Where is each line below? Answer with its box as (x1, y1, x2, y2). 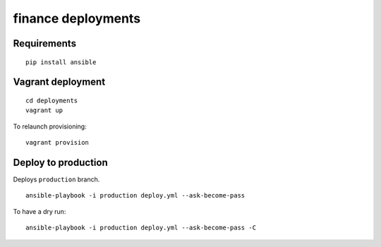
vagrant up (25, 107, 64, 114)
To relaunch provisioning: (13, 122, 87, 131)
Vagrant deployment (13, 76, 106, 88)
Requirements (13, 37, 77, 49)
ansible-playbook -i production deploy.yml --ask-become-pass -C (25, 224, 257, 232)
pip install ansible (25, 58, 97, 66)
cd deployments (25, 96, 78, 104)
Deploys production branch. (13, 175, 100, 183)
